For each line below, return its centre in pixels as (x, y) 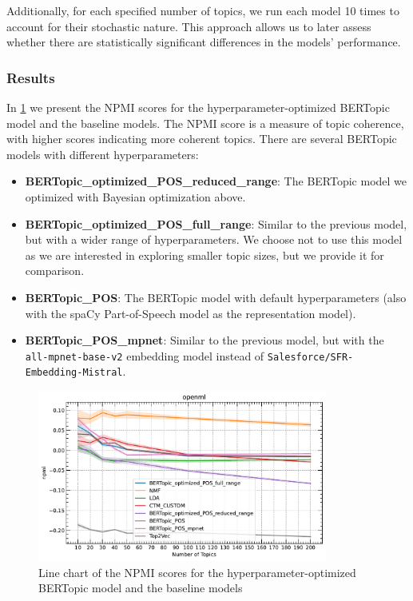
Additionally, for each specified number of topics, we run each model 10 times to (203, 10)
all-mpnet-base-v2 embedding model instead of (145, 355)
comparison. (55, 271)
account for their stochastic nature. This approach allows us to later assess (189, 26)
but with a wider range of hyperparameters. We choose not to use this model (214, 239)
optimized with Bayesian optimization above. (135, 196)
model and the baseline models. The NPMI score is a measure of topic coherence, (205, 123)
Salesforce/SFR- (310, 357)
